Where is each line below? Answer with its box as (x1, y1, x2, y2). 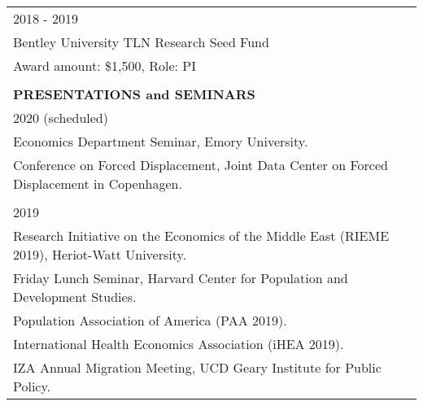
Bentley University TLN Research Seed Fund (13, 33, 269, 51)
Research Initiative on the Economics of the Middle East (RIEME (13, 226, 390, 245)
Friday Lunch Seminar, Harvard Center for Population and (13, 268, 348, 287)
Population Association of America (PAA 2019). (13, 311, 287, 330)
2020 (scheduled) (13, 108, 108, 127)
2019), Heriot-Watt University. (13, 245, 187, 264)
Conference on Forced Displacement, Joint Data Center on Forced (13, 155, 388, 174)
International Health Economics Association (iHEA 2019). (13, 334, 344, 353)
